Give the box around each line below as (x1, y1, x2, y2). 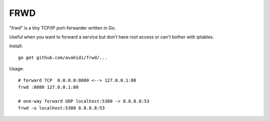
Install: (9, 43, 23, 49)
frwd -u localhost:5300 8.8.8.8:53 (18, 105, 105, 111)
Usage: (9, 66, 24, 72)
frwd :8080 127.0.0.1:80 (18, 84, 79, 90)
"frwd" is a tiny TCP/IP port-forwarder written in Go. (9, 25, 116, 31)
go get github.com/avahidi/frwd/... (18, 55, 108, 60)
